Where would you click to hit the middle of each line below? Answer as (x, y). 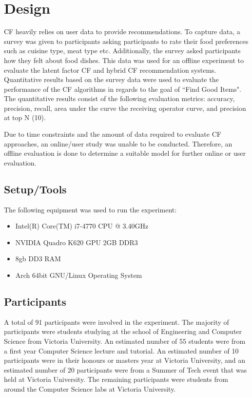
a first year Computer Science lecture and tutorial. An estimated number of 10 (121, 350)
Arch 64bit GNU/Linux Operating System (79, 275)
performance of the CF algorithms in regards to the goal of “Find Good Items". (123, 89)
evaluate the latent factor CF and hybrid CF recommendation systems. (110, 70)
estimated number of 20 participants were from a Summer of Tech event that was (126, 369)
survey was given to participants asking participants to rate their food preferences (126, 41)
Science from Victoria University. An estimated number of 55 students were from (125, 341)
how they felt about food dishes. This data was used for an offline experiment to (124, 60)
